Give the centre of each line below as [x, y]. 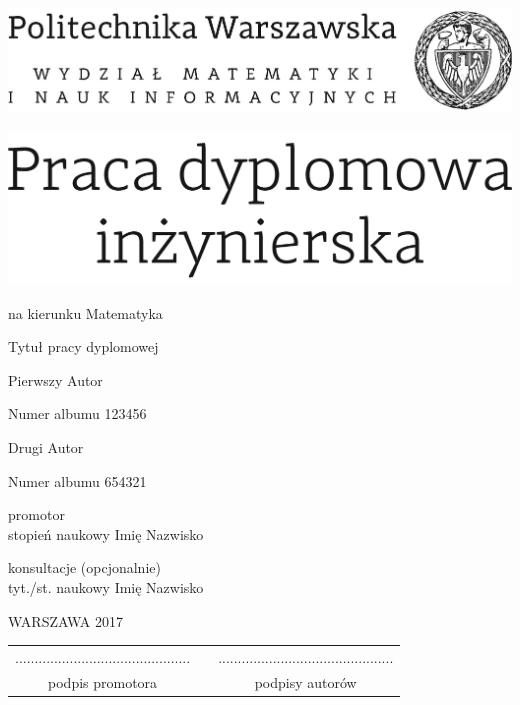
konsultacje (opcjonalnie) [84, 567]
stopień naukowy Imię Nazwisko [106, 533]
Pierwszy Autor [55, 379]
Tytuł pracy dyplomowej [83, 346]
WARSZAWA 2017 [65, 620]
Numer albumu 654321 [77, 480]
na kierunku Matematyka [85, 312]
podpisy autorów [305, 681]
